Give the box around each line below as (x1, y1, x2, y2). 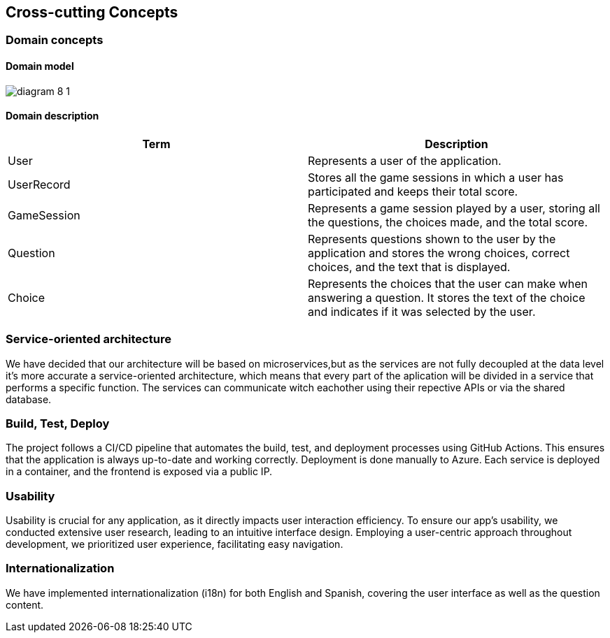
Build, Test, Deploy (6, 416, 110, 430)
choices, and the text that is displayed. (308, 259, 511, 274)
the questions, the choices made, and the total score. (308, 215, 588, 229)
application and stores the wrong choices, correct (308, 245, 570, 260)
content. (6, 598, 44, 611)
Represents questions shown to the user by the (308, 231, 556, 246)
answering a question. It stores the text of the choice (308, 290, 586, 305)
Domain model (6, 60, 74, 73)
